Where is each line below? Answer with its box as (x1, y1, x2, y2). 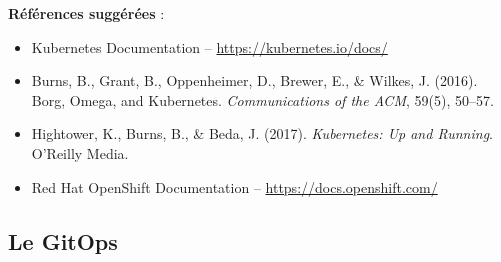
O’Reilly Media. (31, 142, 129, 163)
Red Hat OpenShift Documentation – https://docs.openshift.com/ (31, 176, 438, 197)
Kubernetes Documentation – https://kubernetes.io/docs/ (31, 36, 388, 57)
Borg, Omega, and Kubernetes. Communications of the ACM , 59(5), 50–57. (31, 89, 494, 110)
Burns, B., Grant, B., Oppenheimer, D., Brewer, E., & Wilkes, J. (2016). (31, 70, 478, 91)
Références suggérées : (8, 3, 165, 23)
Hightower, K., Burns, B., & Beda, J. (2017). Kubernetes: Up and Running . (31, 123, 494, 144)
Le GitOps (8, 225, 118, 256)
